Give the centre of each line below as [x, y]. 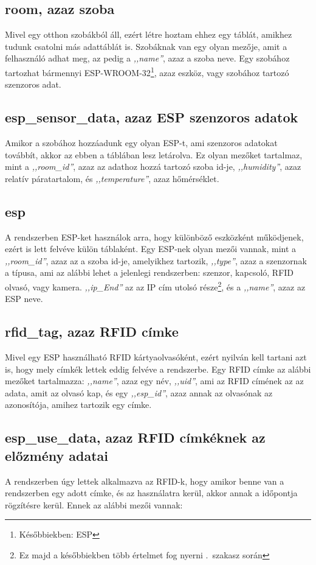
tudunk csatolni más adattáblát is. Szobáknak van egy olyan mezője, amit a [146, 46]
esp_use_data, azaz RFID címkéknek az [135, 437]
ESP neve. [24, 299]
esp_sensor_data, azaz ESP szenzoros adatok [152, 117]
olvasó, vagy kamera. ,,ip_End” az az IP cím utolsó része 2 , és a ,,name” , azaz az [155, 286]
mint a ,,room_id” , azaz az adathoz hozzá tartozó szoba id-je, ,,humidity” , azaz [153, 167]
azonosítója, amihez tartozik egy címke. [78, 405]
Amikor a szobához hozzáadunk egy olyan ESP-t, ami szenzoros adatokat [141, 143]
